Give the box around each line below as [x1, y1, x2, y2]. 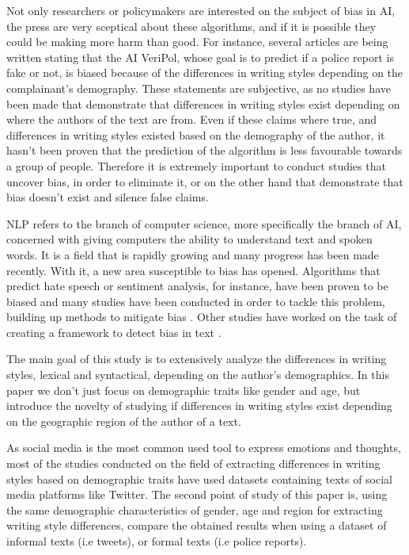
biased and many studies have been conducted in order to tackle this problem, [6, 293, 385, 309]
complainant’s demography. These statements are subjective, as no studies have [6, 79, 391, 96]
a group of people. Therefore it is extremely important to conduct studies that [6, 157, 386, 174]
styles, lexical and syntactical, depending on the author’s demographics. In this [6, 366, 389, 383]
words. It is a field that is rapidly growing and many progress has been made [6, 246, 379, 262]
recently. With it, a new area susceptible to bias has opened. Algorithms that [6, 262, 381, 278]
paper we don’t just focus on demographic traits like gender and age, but [6, 381, 361, 398]
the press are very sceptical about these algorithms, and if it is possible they [6, 17, 377, 34]
